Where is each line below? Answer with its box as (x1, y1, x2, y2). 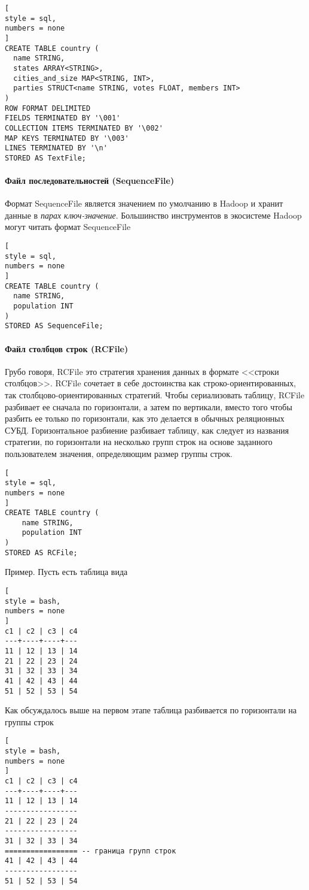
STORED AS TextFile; (5, 153, 87, 162)
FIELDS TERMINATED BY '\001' (5, 114, 121, 123)
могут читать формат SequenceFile (5, 220, 131, 233)
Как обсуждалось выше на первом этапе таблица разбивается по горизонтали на (5, 704, 297, 716)
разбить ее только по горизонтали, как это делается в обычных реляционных (5, 412, 284, 425)
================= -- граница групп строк (5, 846, 176, 855)
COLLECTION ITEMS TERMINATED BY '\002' (5, 123, 163, 132)
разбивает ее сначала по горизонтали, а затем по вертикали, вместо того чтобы (5, 400, 292, 413)
